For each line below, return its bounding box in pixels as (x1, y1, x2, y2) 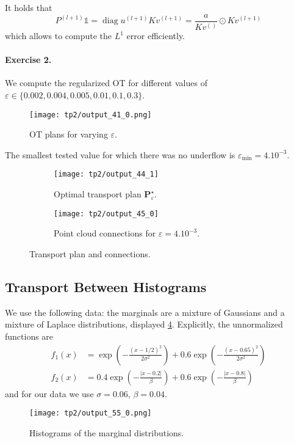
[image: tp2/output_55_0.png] (29, 409, 152, 418)
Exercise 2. (5, 53, 52, 66)
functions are (5, 329, 54, 342)
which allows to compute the (5, 29, 112, 42)
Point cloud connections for (54, 227, 156, 240)
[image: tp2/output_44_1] (54, 170, 159, 179)
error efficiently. (126, 29, 185, 42)
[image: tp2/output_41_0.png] (29, 110, 152, 119)
